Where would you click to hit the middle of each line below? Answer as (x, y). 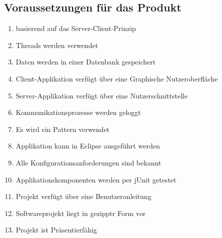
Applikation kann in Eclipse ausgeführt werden (88, 146)
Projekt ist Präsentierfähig (56, 230)
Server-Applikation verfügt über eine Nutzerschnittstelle (102, 95)
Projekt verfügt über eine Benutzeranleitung (83, 196)
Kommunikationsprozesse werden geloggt (78, 112)
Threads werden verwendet (57, 45)
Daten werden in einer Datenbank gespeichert (86, 62)
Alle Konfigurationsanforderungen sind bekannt (88, 162)
